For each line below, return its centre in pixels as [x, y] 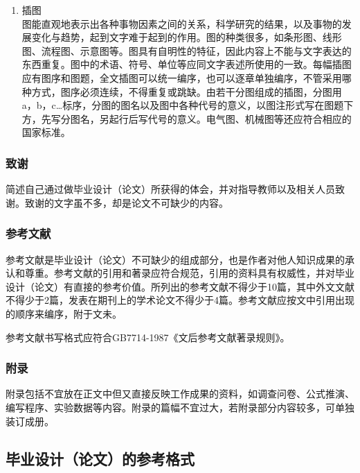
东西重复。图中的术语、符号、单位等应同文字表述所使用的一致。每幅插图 [187, 64]
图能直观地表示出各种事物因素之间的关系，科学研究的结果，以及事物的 [182, 23]
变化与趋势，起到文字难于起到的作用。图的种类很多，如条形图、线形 [187, 37]
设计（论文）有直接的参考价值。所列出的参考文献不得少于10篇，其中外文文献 [180, 286]
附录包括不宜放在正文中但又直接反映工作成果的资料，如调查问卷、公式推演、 [180, 394]
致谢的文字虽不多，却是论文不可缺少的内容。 [126, 202]
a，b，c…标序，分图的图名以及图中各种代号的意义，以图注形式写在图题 [183, 105]
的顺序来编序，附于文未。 [64, 313]
